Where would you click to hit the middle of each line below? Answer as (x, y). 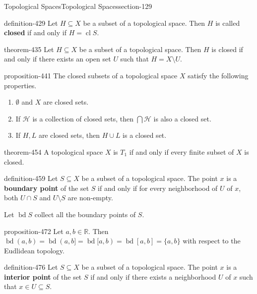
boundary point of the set (47, 188)
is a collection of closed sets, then (83, 118)
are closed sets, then (69, 135)
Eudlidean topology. (34, 250)
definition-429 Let (31, 23)
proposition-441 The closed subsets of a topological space (91, 75)
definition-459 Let (31, 178)
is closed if (227, 49)
